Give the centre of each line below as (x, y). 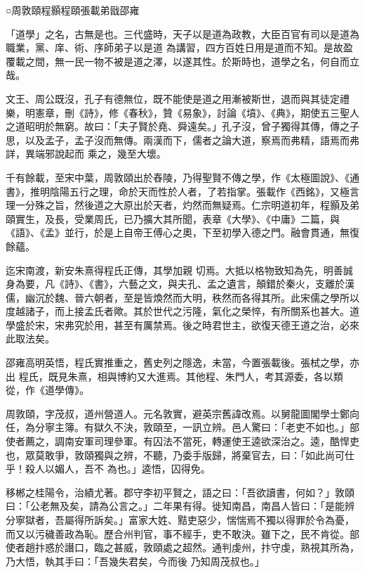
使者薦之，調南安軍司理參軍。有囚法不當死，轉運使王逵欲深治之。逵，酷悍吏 (182, 441)
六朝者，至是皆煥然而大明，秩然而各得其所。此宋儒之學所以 (221, 297)
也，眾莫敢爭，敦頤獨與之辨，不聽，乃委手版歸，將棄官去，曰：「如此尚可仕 (180, 455)
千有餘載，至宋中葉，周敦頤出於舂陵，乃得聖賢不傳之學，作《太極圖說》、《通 (182, 177)
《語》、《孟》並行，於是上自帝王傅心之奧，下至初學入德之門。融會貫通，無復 (182, 232)
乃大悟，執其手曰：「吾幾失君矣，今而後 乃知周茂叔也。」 (135, 561)
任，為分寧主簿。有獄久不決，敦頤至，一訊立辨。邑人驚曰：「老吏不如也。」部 (182, 427)
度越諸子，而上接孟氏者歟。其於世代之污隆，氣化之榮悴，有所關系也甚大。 (178, 311)
